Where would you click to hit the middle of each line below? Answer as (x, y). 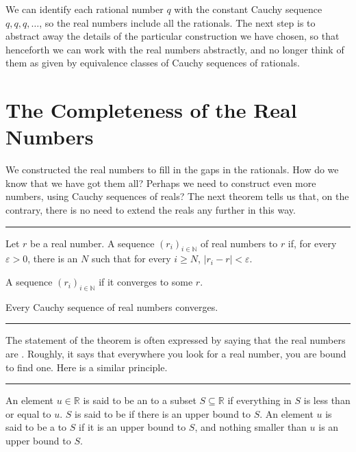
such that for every (131, 259)
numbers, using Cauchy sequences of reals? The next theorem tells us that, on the (177, 196)
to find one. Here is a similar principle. (87, 367)
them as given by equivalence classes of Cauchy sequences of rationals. (153, 63)
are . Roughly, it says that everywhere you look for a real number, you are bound (176, 354)
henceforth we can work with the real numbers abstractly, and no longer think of (175, 49)
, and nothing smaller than (251, 427)
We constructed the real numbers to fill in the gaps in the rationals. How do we (172, 169)
